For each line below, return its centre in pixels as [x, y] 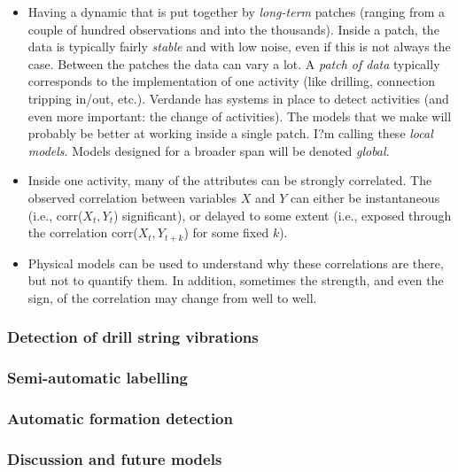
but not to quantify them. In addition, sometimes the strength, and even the [236, 280]
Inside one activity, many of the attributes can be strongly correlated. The [230, 180]
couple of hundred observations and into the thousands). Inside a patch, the [233, 29]
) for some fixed [226, 232]
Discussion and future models [115, 458]
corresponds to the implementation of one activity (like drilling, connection [231, 81]
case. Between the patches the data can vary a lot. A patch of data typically [234, 63]
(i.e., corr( [55, 215]
